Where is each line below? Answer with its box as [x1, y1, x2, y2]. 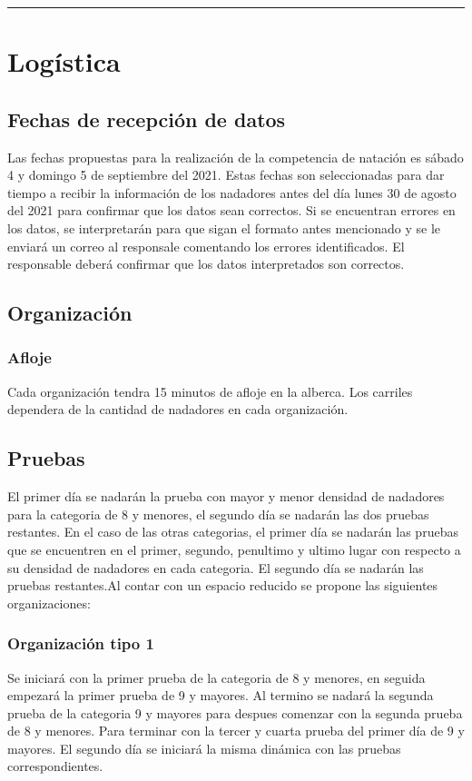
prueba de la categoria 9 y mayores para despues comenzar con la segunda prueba [7, 703, 463, 722]
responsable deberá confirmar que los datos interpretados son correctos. [7, 254, 405, 273]
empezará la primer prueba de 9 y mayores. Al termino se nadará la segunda [7, 686, 434, 705]
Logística [7, 43, 121, 80]
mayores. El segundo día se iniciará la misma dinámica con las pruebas [7, 738, 401, 757]
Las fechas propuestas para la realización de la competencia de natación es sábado [7, 147, 464, 166]
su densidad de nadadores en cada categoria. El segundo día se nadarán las [7, 558, 424, 577]
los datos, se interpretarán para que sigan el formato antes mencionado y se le [7, 218, 441, 237]
